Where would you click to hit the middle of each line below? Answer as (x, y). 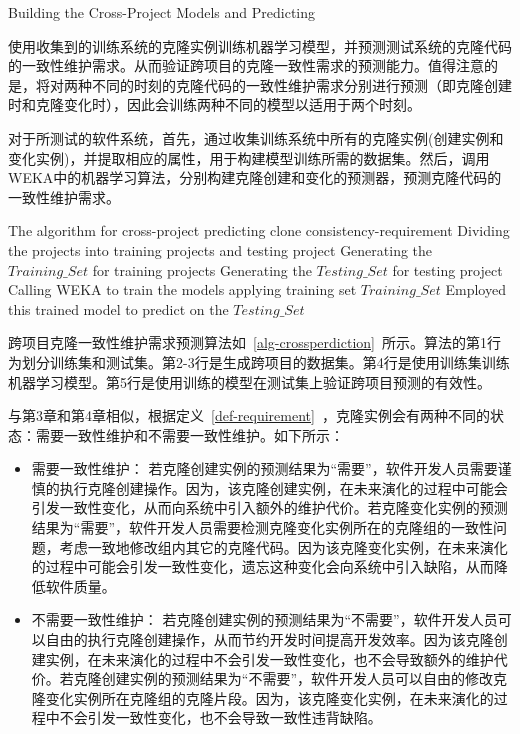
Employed (475, 289)
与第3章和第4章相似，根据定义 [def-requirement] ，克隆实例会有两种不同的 (249, 415)
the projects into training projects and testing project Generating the (220, 249)
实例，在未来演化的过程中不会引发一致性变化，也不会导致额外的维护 (269, 658)
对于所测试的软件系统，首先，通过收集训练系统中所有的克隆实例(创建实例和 (256, 137)
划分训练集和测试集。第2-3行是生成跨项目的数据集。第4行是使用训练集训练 (265, 361)
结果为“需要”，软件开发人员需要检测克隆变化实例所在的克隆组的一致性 (262, 527)
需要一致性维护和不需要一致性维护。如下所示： (189, 434)
